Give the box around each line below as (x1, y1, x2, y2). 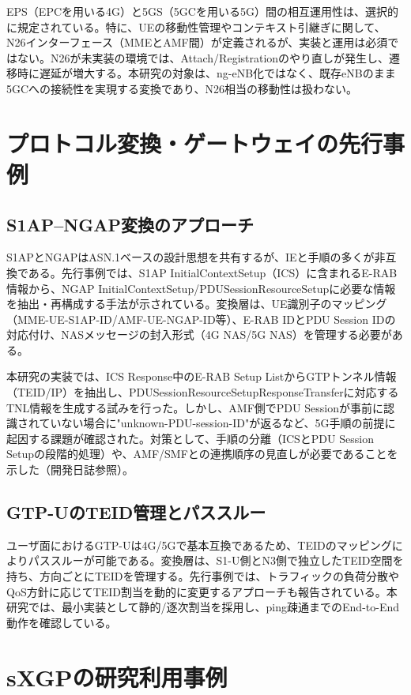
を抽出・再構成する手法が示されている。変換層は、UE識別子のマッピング (6, 295, 387, 312)
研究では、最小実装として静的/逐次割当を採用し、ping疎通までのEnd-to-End (6, 599, 400, 615)
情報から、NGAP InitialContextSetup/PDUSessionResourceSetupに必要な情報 (6, 280, 396, 296)
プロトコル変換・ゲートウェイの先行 (6, 126, 383, 159)
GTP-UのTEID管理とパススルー (6, 500, 266, 524)
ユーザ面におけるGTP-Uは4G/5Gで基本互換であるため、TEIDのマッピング (6, 536, 392, 553)
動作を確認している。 (6, 614, 117, 630)
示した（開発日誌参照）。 (6, 461, 134, 478)
